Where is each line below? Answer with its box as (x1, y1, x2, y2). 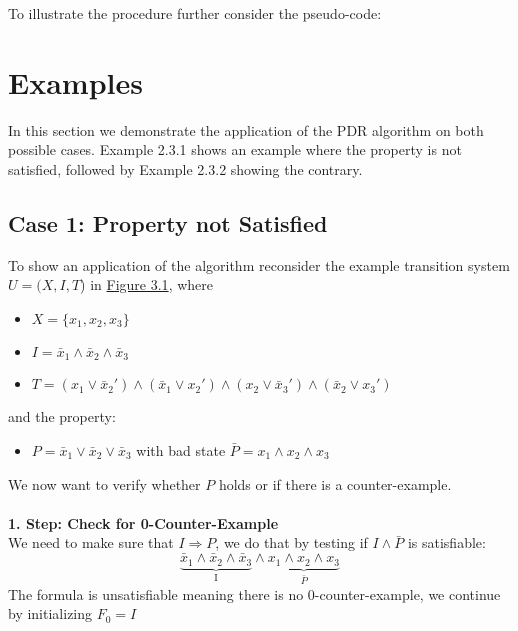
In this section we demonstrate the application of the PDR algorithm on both (8, 119, 484, 140)
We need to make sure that (8, 532, 174, 553)
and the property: (8, 406, 116, 427)
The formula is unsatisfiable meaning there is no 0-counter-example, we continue (8, 583, 501, 604)
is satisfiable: (407, 532, 486, 553)
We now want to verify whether (8, 473, 201, 494)
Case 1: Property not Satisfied (8, 207, 328, 238)
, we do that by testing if (215, 532, 368, 553)
